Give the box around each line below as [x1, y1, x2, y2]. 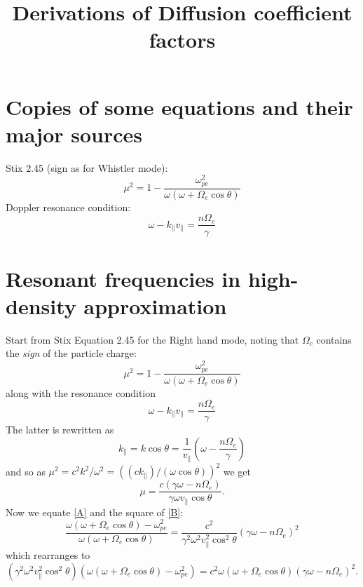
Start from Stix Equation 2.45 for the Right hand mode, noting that [6, 332, 299, 346]
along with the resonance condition [6, 385, 156, 400]
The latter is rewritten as [6, 422, 114, 437]
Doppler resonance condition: [6, 199, 131, 214]
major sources [6, 119, 143, 148]
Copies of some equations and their [6, 92, 353, 121]
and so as [6, 464, 46, 478]
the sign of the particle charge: [6, 346, 137, 360]
